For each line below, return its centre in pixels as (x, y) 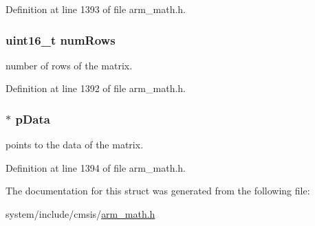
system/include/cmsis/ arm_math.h (80, 214)
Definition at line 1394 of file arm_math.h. (96, 167)
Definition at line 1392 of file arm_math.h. (96, 88)
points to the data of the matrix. (75, 145)
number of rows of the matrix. (69, 65)
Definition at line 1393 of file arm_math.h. (96, 9)
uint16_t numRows (61, 39)
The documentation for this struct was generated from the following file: (158, 191)
